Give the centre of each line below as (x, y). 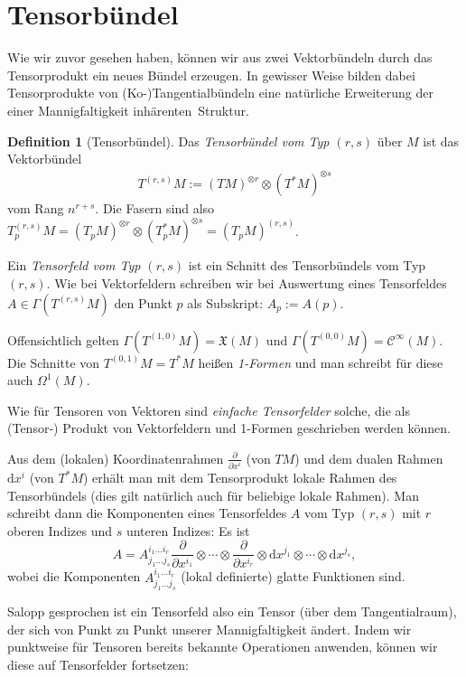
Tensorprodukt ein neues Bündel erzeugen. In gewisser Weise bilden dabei (211, 75)
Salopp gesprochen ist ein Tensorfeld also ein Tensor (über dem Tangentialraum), (232, 611)
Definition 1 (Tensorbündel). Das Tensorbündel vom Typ (168, 141)
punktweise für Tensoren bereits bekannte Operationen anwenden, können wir (223, 647)
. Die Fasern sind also (155, 208)
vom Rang (36, 208)
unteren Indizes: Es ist (188, 530)
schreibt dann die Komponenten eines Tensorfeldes (147, 513)
